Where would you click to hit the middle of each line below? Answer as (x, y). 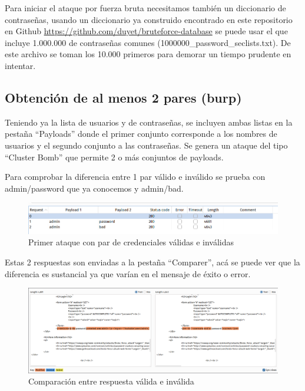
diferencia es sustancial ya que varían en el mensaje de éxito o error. (128, 273)
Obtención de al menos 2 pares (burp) (123, 97)
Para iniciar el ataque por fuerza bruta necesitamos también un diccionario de (145, 8)
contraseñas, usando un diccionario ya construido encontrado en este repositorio (149, 19)
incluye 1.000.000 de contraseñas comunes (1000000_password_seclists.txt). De (148, 42)
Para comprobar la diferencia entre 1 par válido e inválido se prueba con (135, 177)
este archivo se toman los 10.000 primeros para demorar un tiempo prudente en (148, 54)
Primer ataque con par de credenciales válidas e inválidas (131, 242)
